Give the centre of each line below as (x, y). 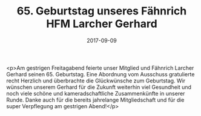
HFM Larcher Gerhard (102, 24)
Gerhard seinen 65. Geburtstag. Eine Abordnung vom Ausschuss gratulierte (100, 74)
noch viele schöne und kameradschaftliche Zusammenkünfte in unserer (96, 93)
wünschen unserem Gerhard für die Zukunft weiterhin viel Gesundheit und (99, 87)
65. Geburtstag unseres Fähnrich (102, 11)
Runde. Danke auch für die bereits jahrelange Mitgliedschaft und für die (95, 100)
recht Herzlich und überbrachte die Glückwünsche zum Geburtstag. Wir (96, 81)
